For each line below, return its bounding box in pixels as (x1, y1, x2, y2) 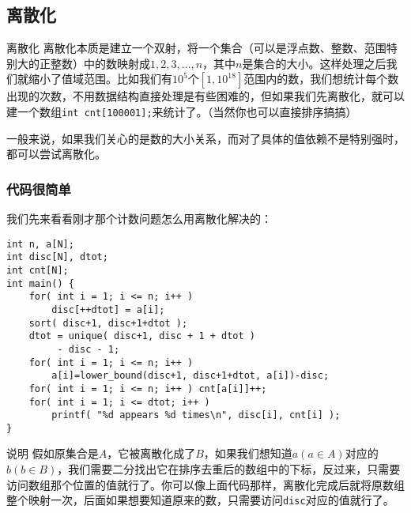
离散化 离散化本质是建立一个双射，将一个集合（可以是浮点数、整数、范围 (6, 40, 386, 56)
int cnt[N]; (6, 264, 69, 276)
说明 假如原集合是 (6, 445, 99, 462)
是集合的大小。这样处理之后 (242, 55, 386, 71)
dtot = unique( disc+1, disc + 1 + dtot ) (28, 330, 255, 342)
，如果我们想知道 (203, 445, 292, 462)
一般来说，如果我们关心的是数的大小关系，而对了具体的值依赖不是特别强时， (6, 130, 405, 146)
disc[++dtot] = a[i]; (51, 304, 165, 315)
